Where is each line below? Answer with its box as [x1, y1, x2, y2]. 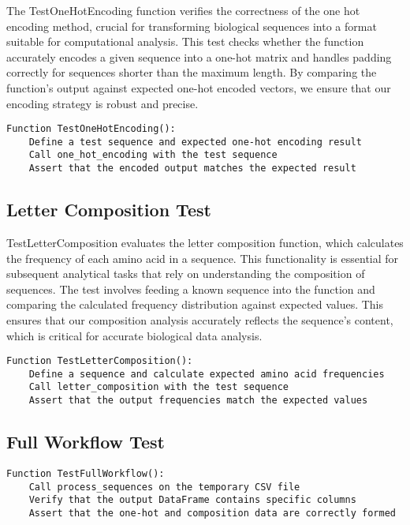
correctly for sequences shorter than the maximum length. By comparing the [6, 64, 377, 81]
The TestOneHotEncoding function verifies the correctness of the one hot [6, 2, 360, 18]
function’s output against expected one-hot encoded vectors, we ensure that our [6, 79, 391, 96]
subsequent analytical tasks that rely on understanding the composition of [6, 265, 365, 282]
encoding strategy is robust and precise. [6, 95, 199, 111]
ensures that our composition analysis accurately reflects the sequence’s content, [6, 311, 393, 328]
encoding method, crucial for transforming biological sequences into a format [6, 17, 377, 34]
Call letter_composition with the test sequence [28, 381, 289, 393]
